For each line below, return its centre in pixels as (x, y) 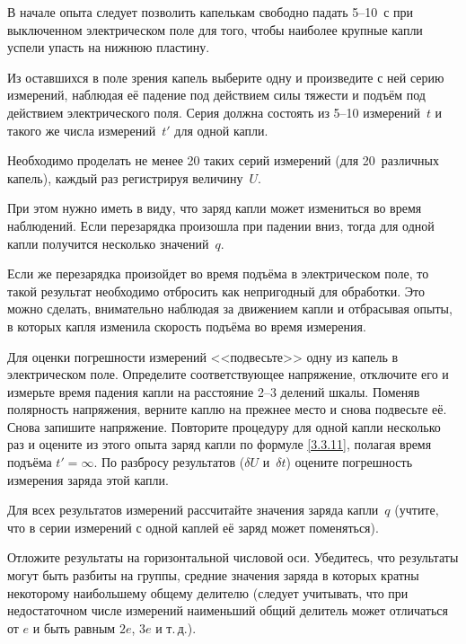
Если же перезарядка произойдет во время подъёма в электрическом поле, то (218, 273)
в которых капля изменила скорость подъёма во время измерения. (187, 326)
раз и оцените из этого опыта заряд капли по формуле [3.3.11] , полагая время (220, 444)
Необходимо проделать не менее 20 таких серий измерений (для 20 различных (224, 160)
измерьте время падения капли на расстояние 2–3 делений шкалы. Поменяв (214, 391)
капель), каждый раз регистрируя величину (125, 177)
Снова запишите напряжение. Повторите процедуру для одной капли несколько (224, 426)
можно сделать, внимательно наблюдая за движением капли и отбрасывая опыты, (230, 309)
